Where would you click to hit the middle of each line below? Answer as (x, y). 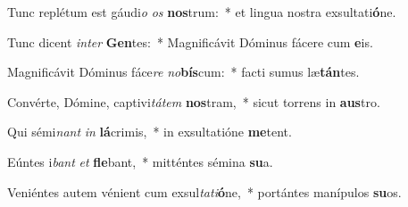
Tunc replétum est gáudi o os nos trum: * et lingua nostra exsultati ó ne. (202, 12)
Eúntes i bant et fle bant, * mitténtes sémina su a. (140, 161)
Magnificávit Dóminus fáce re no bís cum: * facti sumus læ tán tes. (183, 72)
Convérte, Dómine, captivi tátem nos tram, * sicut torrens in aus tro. (194, 101)
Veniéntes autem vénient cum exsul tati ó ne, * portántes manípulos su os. (204, 191)
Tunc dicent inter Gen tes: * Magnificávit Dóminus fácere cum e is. (190, 41)
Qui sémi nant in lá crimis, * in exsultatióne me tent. (150, 132)
